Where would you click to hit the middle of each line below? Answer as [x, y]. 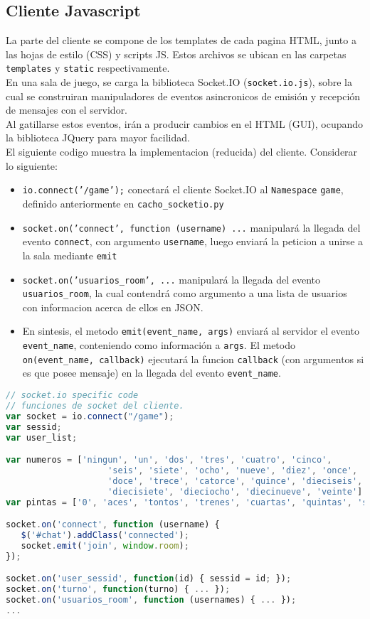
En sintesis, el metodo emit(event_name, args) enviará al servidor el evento [191, 331]
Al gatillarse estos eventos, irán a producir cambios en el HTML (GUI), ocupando [185, 123]
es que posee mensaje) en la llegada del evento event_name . [152, 373]
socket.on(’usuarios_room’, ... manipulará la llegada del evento [171, 279]
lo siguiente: [32, 165]
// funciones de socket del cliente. [95, 405]
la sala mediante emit [70, 255]
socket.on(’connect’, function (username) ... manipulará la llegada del [191, 227]
